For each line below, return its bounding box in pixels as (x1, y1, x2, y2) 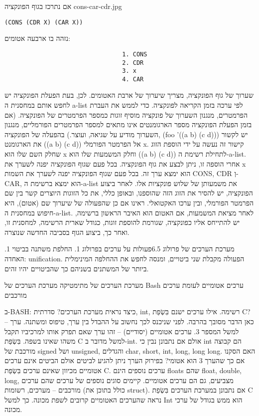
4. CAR (122, 75, 144, 83)
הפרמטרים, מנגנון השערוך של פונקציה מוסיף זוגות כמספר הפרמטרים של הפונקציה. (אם (4, 109, 248, 120)
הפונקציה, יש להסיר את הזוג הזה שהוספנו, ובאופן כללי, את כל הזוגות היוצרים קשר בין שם (4, 188, 253, 198)
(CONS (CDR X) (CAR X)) (4, 18, 83, 26)
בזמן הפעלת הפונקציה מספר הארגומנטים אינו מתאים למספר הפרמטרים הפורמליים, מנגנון (4, 119, 252, 130)
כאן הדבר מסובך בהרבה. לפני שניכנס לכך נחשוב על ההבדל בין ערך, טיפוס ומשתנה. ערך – (4, 316, 254, 326)
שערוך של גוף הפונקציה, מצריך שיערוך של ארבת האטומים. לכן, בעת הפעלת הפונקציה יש (4, 90, 254, 100)
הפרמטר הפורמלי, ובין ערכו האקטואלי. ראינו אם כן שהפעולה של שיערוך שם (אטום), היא (4, 198, 254, 208)
